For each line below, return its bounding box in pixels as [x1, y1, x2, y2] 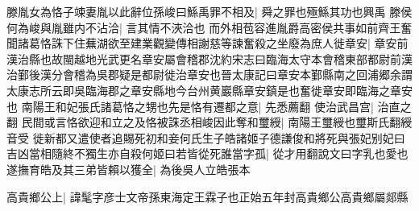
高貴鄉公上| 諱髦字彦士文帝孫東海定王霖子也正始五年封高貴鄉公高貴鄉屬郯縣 [6, 188, 409, 205]
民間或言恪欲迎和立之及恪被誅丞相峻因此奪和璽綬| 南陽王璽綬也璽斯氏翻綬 [21, 114, 413, 130]
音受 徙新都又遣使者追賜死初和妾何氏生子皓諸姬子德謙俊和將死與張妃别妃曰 [6, 129, 405, 146]
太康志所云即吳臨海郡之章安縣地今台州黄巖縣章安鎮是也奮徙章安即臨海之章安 [6, 81, 413, 98]
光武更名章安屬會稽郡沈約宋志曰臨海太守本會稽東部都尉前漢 [96, 50, 413, 67]
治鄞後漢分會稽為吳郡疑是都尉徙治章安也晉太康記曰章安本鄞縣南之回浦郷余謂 [6, 66, 413, 83]
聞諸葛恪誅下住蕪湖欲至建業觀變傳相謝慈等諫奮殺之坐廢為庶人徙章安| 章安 [6, 35, 397, 52]
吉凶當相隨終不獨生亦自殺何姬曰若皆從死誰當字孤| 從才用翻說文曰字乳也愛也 [6, 145, 409, 162]
